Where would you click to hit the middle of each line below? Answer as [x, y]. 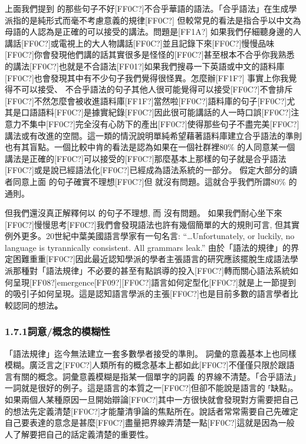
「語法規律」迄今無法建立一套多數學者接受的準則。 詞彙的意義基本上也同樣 [151, 353]
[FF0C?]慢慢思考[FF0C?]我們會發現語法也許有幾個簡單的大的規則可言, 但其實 [152, 224]
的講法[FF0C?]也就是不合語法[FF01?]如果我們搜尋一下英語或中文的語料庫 [145, 66]
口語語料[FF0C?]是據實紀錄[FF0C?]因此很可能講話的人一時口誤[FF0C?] [156, 112]
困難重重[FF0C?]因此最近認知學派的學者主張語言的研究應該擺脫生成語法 [151, 259]
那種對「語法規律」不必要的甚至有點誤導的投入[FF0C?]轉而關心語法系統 [151, 271]
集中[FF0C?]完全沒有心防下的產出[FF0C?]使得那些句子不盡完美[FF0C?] [164, 123]
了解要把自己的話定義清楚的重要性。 [83, 434]
